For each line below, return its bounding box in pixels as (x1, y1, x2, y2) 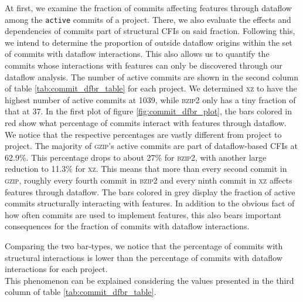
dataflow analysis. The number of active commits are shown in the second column (5, 70, 298, 83)
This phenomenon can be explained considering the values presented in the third (5, 274, 294, 286)
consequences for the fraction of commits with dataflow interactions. (5, 220, 250, 232)
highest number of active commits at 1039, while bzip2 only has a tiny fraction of (5, 93, 296, 106)
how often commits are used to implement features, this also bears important (5, 208, 282, 220)
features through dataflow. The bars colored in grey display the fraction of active (5, 185, 295, 198)
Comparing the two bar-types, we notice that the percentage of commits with (5, 239, 283, 252)
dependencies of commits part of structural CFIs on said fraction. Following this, (5, 25, 295, 37)
